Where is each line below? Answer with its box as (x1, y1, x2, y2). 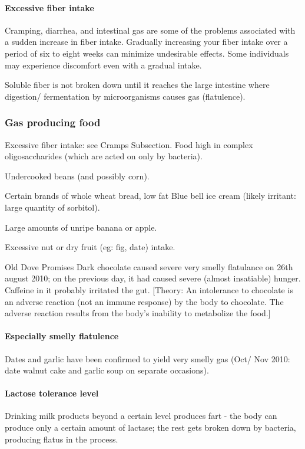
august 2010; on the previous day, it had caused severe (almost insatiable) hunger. (5, 272, 301, 284)
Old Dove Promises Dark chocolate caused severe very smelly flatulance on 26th (5, 260, 293, 273)
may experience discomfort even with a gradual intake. (5, 58, 202, 71)
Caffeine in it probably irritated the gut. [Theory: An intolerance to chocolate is (5, 283, 293, 296)
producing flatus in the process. (5, 432, 118, 445)
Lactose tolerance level (5, 387, 99, 399)
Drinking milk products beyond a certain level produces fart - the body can (5, 409, 277, 422)
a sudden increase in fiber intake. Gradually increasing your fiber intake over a (5, 35, 288, 48)
